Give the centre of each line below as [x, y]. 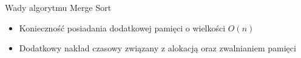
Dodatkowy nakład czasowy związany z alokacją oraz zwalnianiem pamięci [157, 48]
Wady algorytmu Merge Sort [58, 7]
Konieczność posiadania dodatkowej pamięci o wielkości [122, 27]
